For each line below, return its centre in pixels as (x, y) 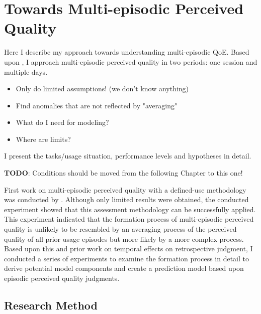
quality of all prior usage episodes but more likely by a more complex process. (124, 239)
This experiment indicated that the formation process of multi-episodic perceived (129, 219)
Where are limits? (43, 139)
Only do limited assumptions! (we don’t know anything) (102, 89)
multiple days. (26, 71)
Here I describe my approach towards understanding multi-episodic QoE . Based (127, 52)
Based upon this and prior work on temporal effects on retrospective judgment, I (128, 249)
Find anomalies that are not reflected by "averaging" (97, 105)
